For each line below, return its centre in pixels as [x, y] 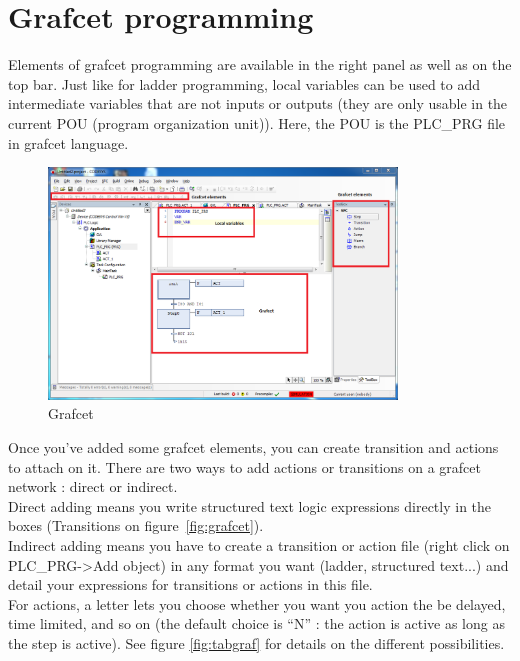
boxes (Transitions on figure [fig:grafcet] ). [136, 525]
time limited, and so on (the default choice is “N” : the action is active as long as [256, 623]
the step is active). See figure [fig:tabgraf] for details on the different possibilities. [256, 642]
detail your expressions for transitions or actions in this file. [190, 584]
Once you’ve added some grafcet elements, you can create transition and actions [253, 447]
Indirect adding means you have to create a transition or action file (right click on [259, 545]
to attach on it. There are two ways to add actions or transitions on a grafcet [244, 466]
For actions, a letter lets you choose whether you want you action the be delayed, [257, 603]
